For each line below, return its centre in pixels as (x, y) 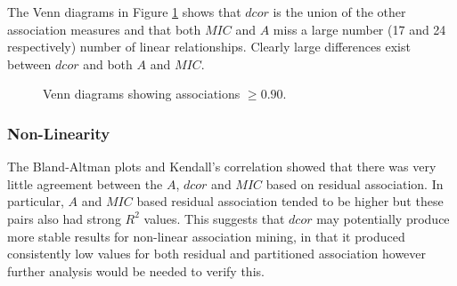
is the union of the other (339, 12)
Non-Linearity (59, 133)
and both (108, 64)
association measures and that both (104, 29)
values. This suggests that (214, 218)
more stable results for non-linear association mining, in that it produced (206, 236)
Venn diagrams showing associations (142, 94)
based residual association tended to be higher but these (290, 201)
